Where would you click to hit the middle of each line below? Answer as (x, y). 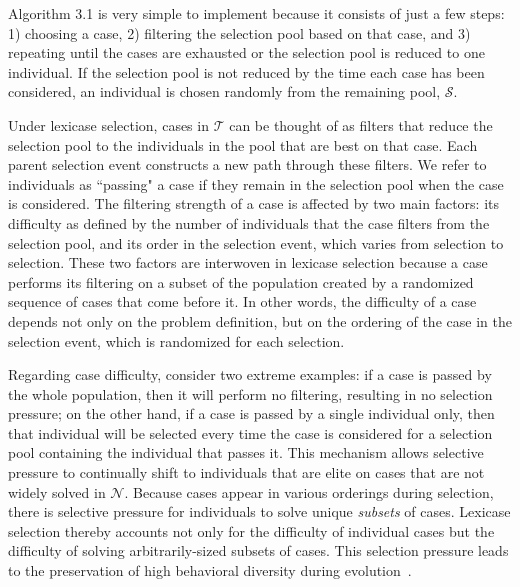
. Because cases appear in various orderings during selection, (309, 491)
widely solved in (57, 491)
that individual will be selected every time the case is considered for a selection (250, 432)
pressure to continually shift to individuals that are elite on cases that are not (246, 472)
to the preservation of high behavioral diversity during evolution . (210, 570)
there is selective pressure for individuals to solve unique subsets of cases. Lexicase (259, 511)
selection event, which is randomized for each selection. (176, 340)
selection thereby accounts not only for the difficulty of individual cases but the (251, 530)
